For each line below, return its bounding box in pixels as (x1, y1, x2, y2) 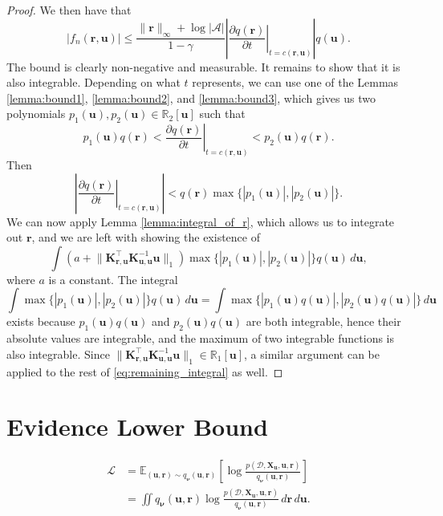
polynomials (6, 105, 66, 122)
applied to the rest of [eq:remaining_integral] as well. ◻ (6, 363, 283, 380)
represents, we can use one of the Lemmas (192, 74, 399, 91)
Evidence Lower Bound (6, 410, 268, 443)
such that (199, 105, 246, 122)
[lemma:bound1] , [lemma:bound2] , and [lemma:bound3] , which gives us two (6, 89, 376, 106)
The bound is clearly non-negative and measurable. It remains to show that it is (6, 58, 400, 75)
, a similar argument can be (244, 345, 380, 362)
